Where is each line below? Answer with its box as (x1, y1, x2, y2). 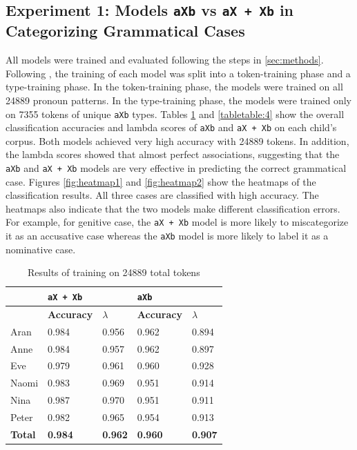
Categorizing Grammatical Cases (6, 20, 245, 41)
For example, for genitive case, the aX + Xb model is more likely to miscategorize (6, 215, 349, 229)
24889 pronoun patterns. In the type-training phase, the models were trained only (6, 92, 351, 107)
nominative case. (6, 242, 76, 256)
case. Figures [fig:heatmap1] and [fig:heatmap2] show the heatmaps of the (6, 174, 316, 188)
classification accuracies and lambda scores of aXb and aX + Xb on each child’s (6, 120, 337, 135)
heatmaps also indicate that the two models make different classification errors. (6, 201, 340, 215)
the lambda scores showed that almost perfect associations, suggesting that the (6, 147, 340, 162)
